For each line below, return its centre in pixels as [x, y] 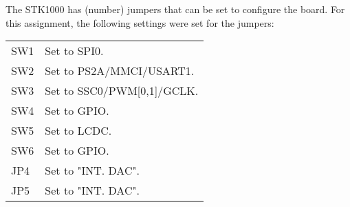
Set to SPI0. [74, 51]
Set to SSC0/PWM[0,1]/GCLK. [122, 91]
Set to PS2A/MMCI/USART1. [120, 71]
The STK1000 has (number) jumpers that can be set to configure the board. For [175, 9]
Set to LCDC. [78, 131]
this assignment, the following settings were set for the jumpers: [140, 22]
